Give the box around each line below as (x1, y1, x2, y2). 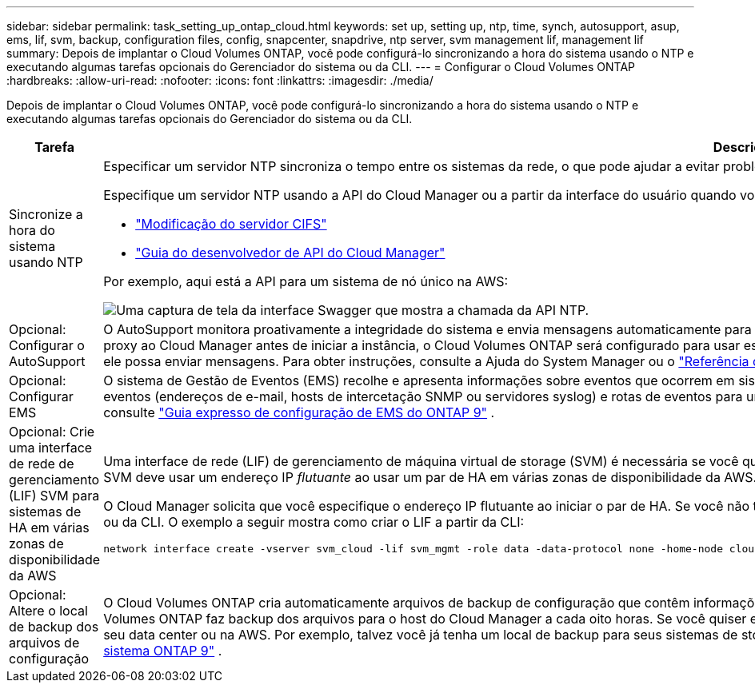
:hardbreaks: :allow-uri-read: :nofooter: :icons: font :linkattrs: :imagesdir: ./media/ (6, 74, 433, 87)
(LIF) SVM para (9, 488, 100, 504)
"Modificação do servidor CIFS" (135, 216, 327, 232)
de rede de (9, 456, 74, 472)
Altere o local (9, 603, 88, 619)
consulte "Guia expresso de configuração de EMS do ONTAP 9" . (103, 404, 495, 420)
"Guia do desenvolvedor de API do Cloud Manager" (135, 245, 445, 261)
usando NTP (9, 254, 83, 270)
